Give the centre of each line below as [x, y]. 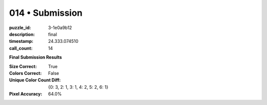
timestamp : [21, 41]
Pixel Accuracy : [26, 94]
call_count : [21, 48]
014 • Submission [46, 13]
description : [22, 34]
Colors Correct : [25, 73]
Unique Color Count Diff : [35, 80]
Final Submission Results [36, 57]
